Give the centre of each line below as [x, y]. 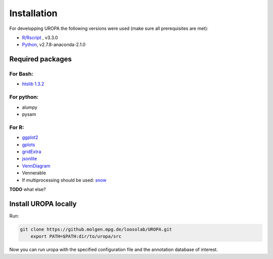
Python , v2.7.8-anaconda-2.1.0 [54, 45]
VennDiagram [36, 166]
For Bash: [21, 74]
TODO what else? [28, 189]
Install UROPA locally [43, 203]
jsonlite [30, 159]
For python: [24, 97]
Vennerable [34, 173]
